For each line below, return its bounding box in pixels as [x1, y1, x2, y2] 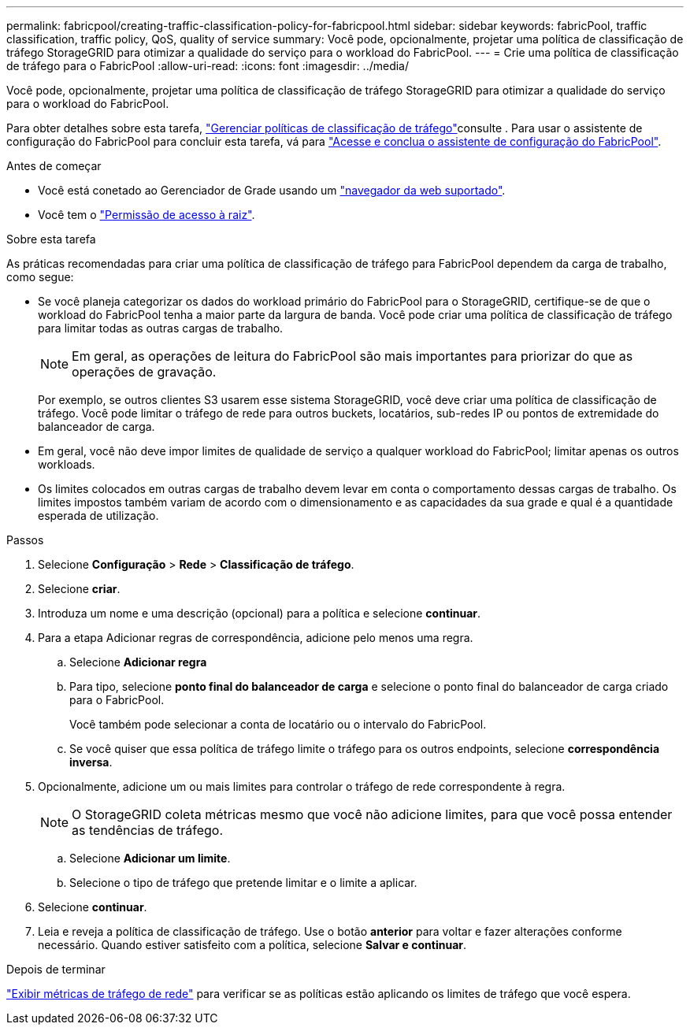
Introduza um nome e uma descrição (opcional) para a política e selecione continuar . [38, 606, 481, 620]
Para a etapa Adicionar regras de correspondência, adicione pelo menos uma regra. [38, 631, 473, 644]
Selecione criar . [38, 582, 121, 595]
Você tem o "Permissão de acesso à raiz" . [38, 208, 255, 221]
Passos [6, 533, 44, 547]
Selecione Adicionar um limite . [69, 851, 231, 865]
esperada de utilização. [38, 509, 159, 522]
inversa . [69, 755, 113, 769]
